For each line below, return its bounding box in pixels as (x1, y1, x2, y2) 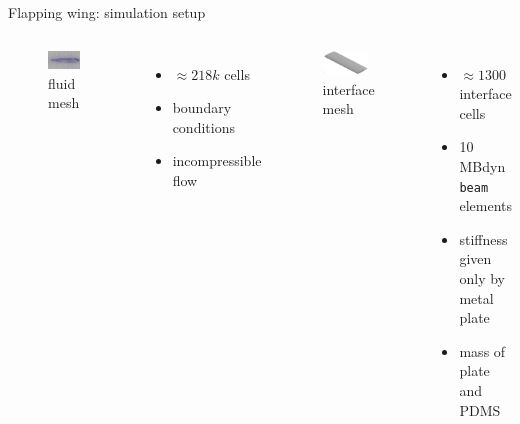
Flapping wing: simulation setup (8, 2, 206, 22)
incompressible (172, 150, 262, 171)
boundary (172, 97, 232, 118)
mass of (459, 340, 506, 361)
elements (459, 195, 513, 216)
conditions (172, 116, 235, 137)
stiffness (459, 228, 508, 249)
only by (459, 268, 505, 288)
